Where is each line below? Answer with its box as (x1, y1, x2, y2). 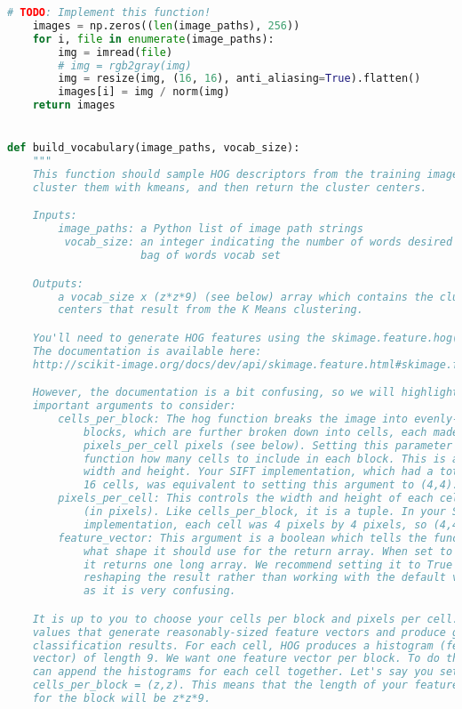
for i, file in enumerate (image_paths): (32, 32, 275, 45)
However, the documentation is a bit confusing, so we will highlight (32, 386, 459, 399)
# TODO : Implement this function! (7, 6, 211, 19)
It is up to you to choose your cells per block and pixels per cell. (32, 612, 459, 625)
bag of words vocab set (140, 249, 281, 262)
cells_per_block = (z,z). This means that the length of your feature (32, 679, 459, 692)
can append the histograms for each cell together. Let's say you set (32, 665, 459, 679)
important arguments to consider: (32, 399, 236, 413)
